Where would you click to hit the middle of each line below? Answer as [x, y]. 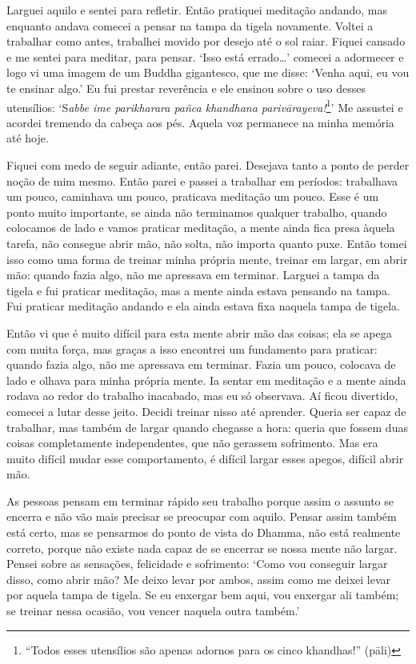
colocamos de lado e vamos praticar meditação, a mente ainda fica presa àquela [201, 228]
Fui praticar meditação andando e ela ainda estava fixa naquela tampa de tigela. [203, 306]
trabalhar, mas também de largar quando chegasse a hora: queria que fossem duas [207, 427]
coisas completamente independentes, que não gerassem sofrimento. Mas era [192, 443]
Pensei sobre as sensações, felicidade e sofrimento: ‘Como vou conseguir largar [197, 564]
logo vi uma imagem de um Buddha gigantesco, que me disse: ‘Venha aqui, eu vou [208, 72]
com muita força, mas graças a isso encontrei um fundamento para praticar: [192, 348]
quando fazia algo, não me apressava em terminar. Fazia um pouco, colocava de [201, 364]
